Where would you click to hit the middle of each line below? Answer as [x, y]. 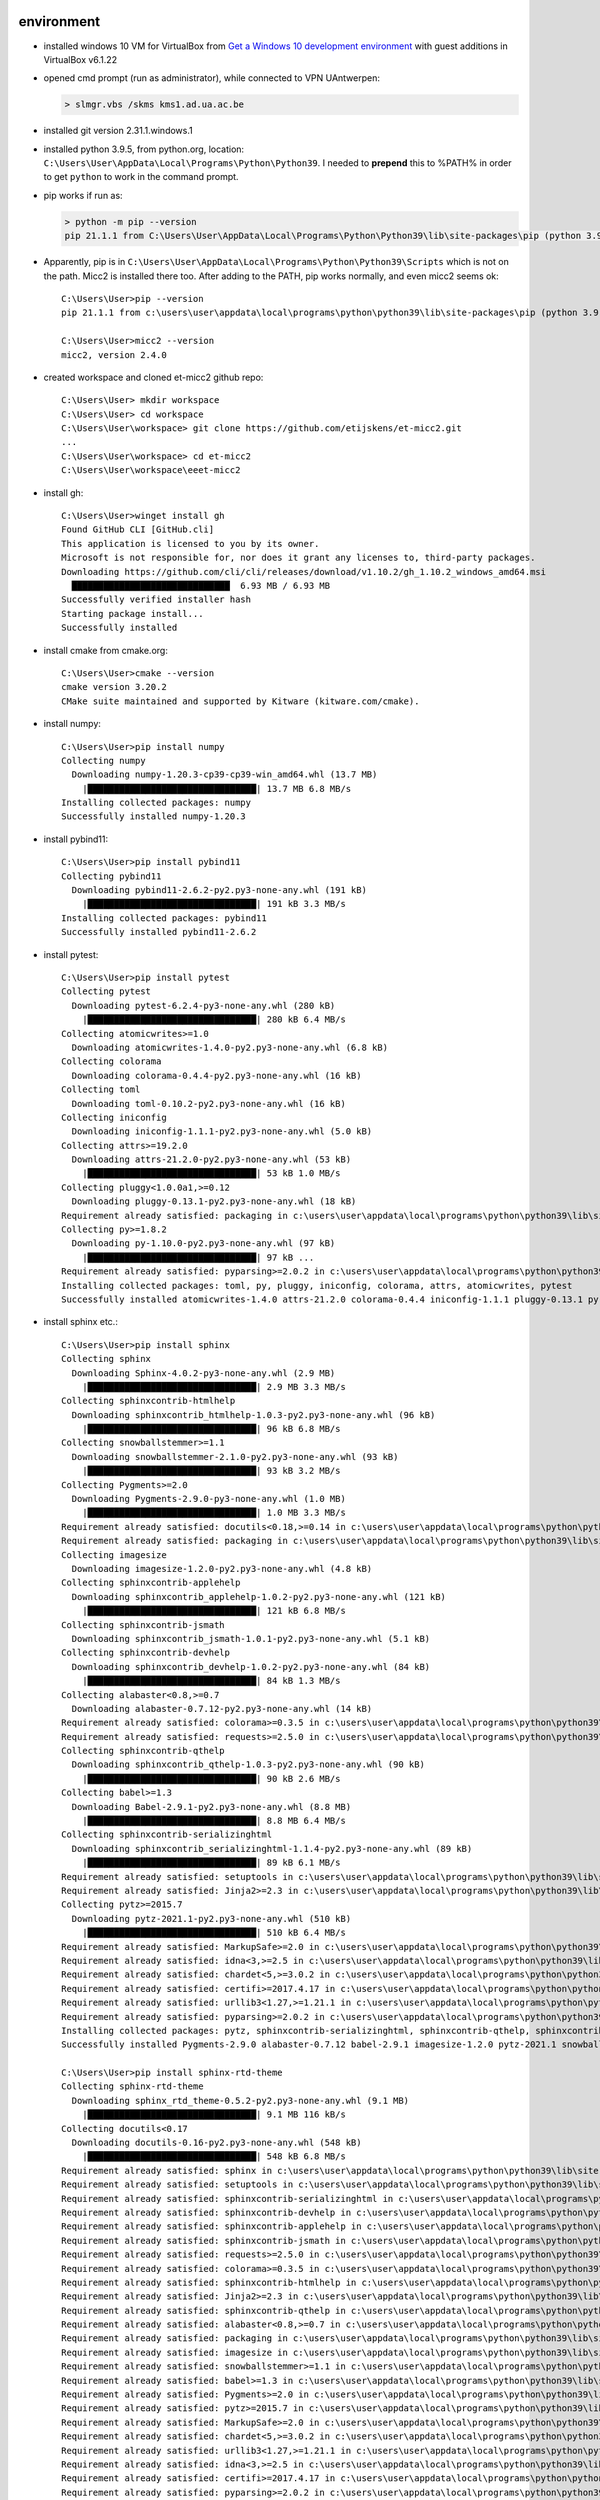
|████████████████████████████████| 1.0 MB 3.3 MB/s [214, 1513]
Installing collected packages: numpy [156, 803]
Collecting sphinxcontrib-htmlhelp [148, 1401]
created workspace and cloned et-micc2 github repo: [153, 377]
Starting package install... [132, 613]
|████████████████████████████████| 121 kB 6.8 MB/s [214, 1611]
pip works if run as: [83, 195]
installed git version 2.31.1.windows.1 [118, 131]
